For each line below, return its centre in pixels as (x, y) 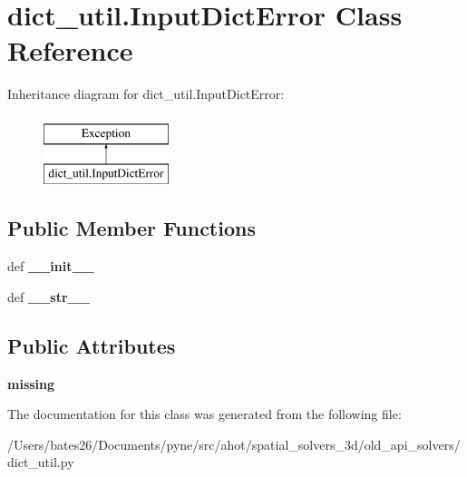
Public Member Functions (131, 228)
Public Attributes (92, 345)
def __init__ (51, 266)
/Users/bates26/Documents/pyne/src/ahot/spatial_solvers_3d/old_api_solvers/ (234, 444)
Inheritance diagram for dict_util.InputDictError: (146, 94)
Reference (70, 50)
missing (31, 383)
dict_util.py (41, 462)
